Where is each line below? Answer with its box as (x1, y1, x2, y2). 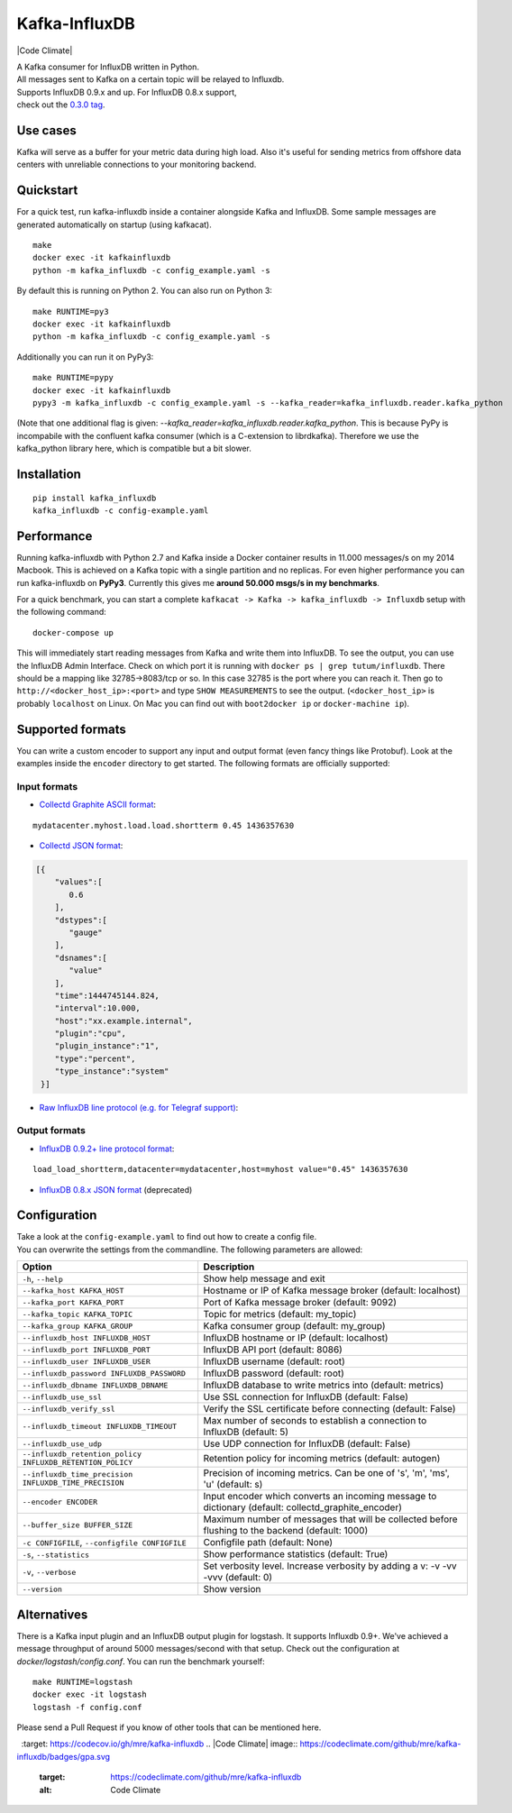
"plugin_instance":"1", (54, 1041, 160, 1051)
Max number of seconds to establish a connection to (203, 1415, 427, 1427)
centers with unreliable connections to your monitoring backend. (16, 159, 257, 170)
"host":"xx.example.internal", (54, 1015, 193, 1026)
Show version (203, 1583, 261, 1596)
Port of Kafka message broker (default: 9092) (203, 1296, 397, 1309)
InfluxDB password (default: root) (203, 1367, 344, 1379)
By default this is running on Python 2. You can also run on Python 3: (16, 285, 272, 297)
